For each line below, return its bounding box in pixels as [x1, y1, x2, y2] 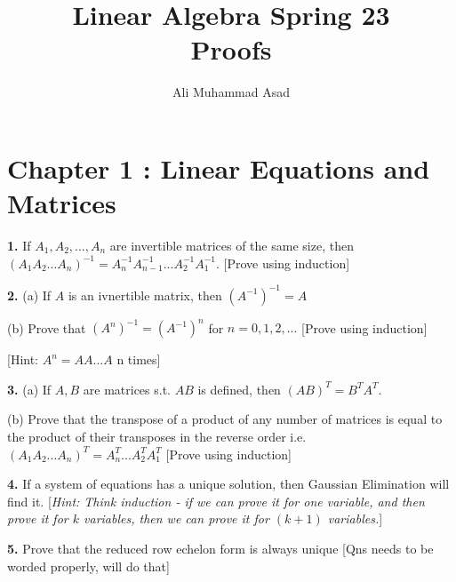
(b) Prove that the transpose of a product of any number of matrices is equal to [7, 410, 443, 428]
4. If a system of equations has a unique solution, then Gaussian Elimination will [7, 474, 450, 493]
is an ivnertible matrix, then [68, 285, 222, 304]
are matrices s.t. [83, 379, 171, 398]
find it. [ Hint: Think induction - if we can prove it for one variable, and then [7, 491, 425, 510]
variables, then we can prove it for [84, 509, 269, 528]
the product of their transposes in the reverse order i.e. [7, 427, 307, 445]
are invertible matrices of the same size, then [109, 236, 354, 255]
